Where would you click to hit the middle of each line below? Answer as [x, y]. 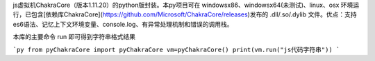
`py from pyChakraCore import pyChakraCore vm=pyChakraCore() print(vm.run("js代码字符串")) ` [176, 49]
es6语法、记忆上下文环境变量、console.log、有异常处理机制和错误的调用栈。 [123, 24]
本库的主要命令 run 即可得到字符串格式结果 [74, 37]
